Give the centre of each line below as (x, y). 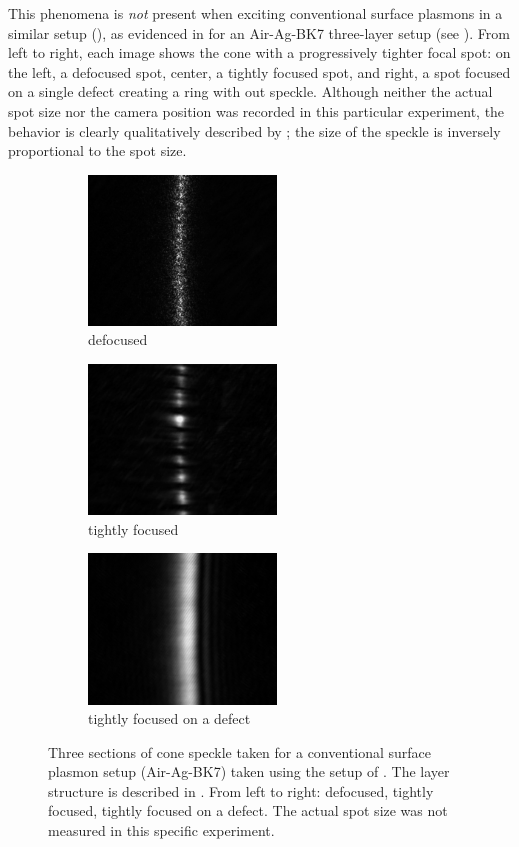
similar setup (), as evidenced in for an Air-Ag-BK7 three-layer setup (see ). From (259, 32)
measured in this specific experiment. (161, 830)
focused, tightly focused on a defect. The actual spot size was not (248, 810)
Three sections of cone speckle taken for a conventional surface (240, 751)
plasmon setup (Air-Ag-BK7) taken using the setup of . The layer (249, 771)
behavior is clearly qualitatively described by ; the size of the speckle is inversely (254, 130)
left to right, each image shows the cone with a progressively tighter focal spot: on (259, 52)
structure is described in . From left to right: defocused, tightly (241, 790)
